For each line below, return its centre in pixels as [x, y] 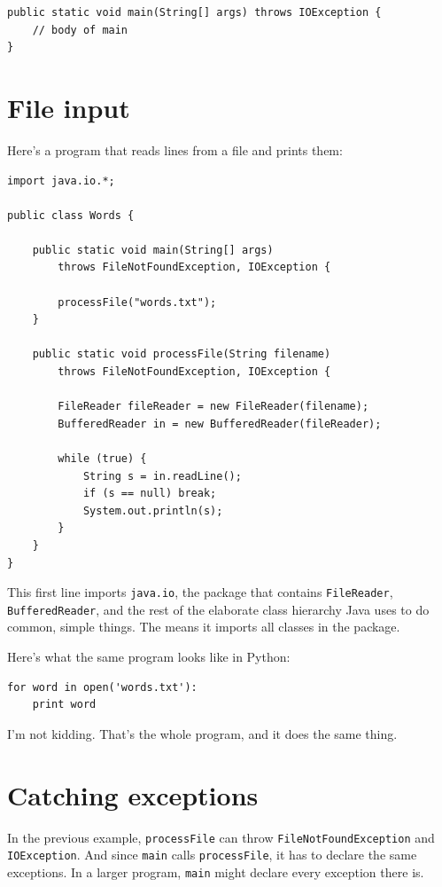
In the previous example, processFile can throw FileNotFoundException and [221, 837]
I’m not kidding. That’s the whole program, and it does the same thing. [202, 733]
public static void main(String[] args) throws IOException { [194, 12]
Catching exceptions [133, 794]
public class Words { [71, 215]
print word [64, 705]
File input [69, 107]
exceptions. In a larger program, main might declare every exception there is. [216, 871]
